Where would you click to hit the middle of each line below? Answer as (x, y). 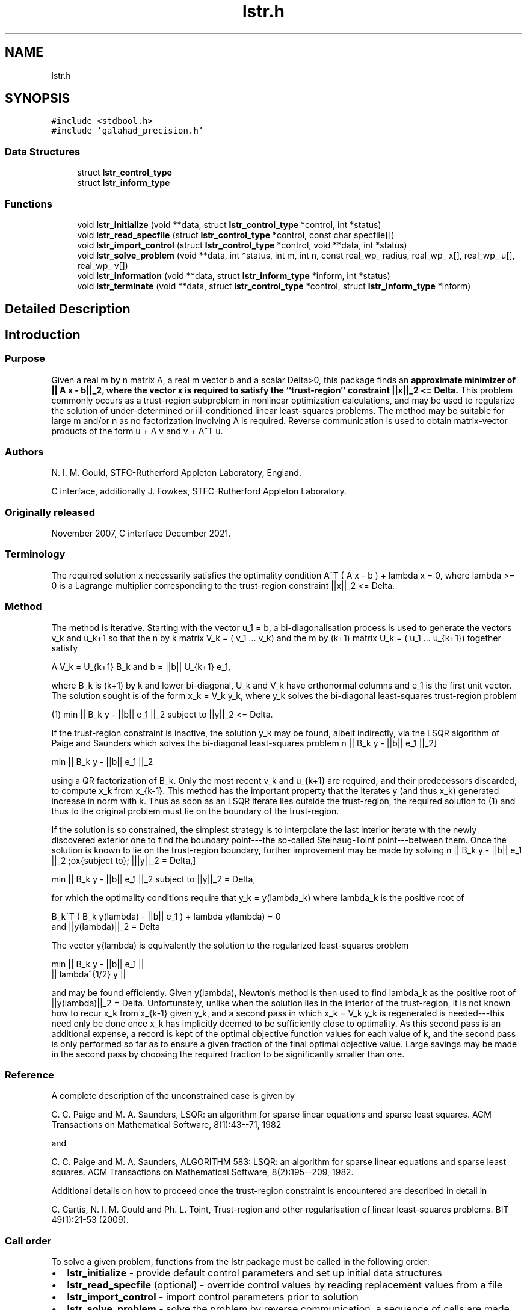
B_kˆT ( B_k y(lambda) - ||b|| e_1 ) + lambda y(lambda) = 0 (166, 916)
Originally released (50, 512)
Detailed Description (68, 309)
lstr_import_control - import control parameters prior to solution (213, 1297)
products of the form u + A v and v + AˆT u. (137, 431)
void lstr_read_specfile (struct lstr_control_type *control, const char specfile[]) (236, 235)
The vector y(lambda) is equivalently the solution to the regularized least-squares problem (230, 945)
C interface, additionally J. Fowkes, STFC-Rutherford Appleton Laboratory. (199, 491)
